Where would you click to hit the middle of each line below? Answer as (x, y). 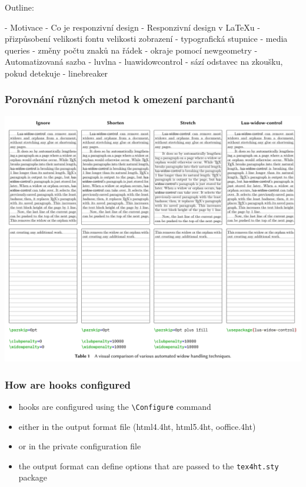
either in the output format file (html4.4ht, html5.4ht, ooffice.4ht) (137, 426)
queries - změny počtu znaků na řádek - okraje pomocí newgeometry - (131, 50)
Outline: (19, 7)
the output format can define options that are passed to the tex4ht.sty (149, 466)
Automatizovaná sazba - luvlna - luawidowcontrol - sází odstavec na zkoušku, (144, 62)
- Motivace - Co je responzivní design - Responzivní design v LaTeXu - (132, 27)
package (33, 477)
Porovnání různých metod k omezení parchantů (120, 99)
